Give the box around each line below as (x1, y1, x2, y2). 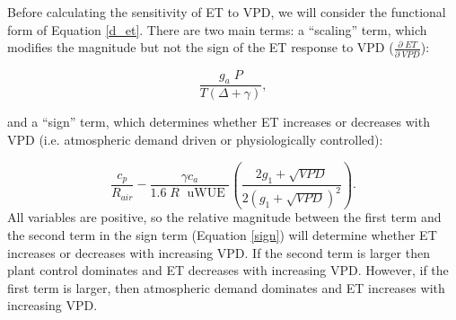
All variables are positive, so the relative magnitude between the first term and (7, 208, 442, 227)
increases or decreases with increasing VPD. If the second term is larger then (7, 243, 430, 262)
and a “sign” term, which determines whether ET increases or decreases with (7, 112, 430, 131)
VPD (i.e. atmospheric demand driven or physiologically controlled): (7, 129, 383, 148)
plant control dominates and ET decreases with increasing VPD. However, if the (7, 261, 449, 280)
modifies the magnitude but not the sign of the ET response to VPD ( (7, 38, 394, 57)
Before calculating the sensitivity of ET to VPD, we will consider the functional (7, 3, 446, 21)
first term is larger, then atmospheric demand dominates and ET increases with (7, 278, 445, 297)
